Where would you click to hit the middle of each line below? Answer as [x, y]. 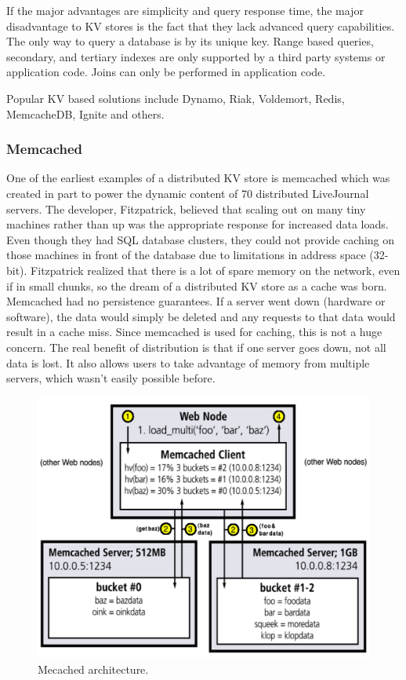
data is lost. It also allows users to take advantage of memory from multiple [188, 362]
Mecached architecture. [93, 669]
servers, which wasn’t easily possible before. [111, 378]
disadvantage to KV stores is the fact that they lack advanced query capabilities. [201, 26]
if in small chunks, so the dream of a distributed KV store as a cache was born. [197, 285]
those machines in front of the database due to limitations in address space [186, 255]
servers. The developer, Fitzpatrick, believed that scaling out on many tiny [186, 208]
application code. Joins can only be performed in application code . [166, 72]
